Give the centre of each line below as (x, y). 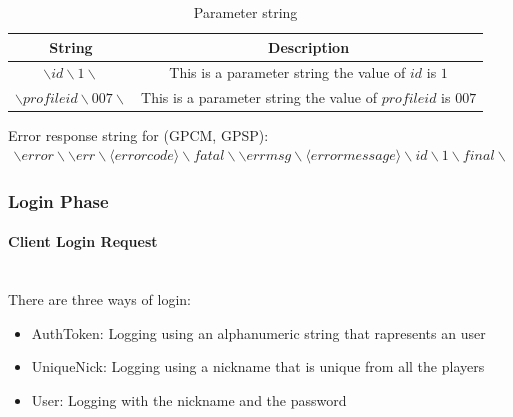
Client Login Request (83, 241)
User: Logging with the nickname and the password (189, 400)
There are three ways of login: (99, 299)
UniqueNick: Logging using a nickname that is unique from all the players (258, 366)
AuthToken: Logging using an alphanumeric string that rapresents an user (258, 332)
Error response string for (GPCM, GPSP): (138, 135)
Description (309, 46)
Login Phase (58, 200)
